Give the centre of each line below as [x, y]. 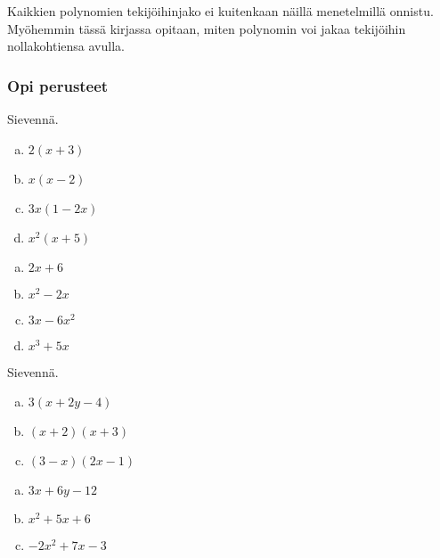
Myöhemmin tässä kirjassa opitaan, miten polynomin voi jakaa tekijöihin [207, 28]
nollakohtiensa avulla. [66, 46]
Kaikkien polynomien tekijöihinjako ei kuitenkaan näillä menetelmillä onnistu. [220, 11]
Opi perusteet [58, 85]
